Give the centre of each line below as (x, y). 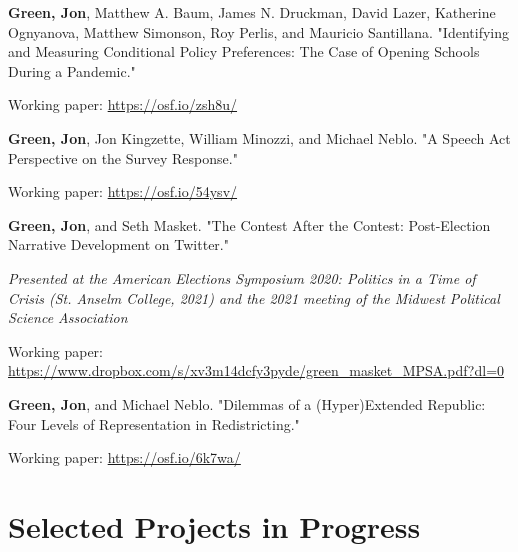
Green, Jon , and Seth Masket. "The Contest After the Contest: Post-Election (249, 224)
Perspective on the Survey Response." (123, 157)
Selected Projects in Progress (214, 525)
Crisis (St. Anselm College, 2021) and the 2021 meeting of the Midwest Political (254, 297)
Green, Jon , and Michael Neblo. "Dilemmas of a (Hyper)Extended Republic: (247, 403)
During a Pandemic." (72, 70)
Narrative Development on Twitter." (118, 244)
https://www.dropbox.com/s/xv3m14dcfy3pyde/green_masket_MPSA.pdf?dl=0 (256, 370)
